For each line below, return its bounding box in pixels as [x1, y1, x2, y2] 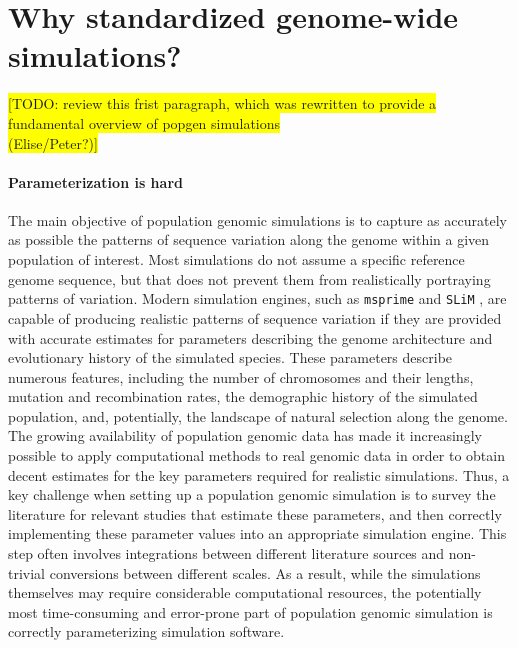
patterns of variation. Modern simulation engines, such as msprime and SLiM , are [8, 288, 507, 309]
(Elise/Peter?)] [8, 132, 98, 153]
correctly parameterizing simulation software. [8, 621, 285, 642]
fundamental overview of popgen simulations [8, 112, 281, 133]
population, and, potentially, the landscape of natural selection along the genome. [8, 405, 508, 426]
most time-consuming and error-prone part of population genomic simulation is [8, 601, 493, 622]
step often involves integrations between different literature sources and [8, 543, 445, 564]
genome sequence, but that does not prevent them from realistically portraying [8, 268, 491, 289]
